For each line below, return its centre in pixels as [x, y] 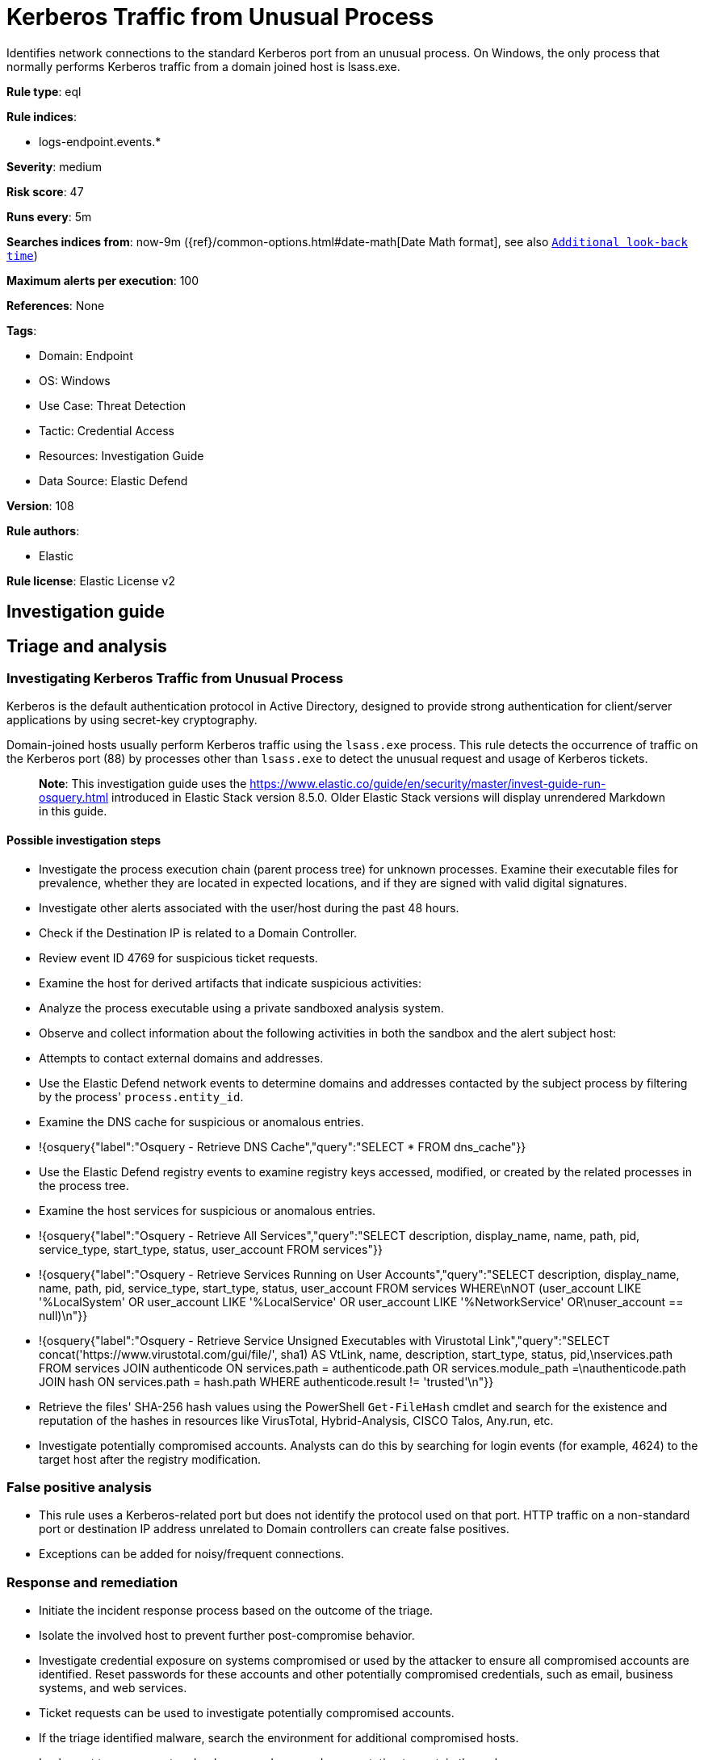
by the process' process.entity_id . [141, 1096]
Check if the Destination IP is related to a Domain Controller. [198, 932]
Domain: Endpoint [86, 355]
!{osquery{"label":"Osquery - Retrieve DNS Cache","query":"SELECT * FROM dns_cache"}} [283, 1146]
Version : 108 [40, 505]
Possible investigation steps [84, 840]
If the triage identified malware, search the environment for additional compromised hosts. [279, 1738]
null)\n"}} [63, 1315]
